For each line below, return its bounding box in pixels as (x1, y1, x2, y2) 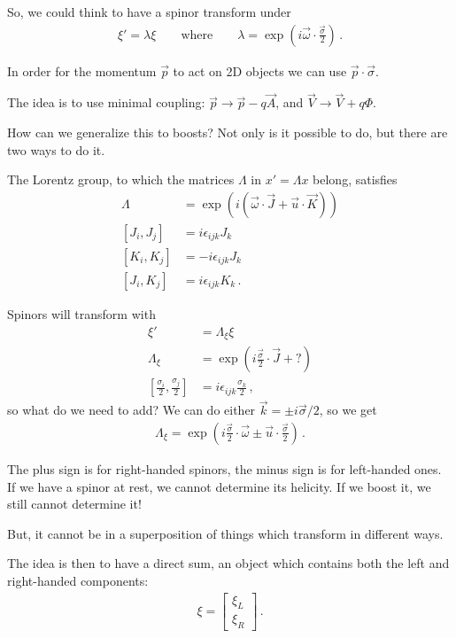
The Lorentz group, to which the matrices (7, 170, 235, 189)
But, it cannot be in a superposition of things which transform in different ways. (7, 524, 444, 542)
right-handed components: (7, 571, 149, 589)
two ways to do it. (7, 140, 105, 159)
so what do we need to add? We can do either (7, 401, 256, 419)
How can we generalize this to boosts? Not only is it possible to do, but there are (7, 123, 448, 142)
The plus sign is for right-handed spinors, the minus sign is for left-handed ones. (7, 459, 442, 478)
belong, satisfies (313, 170, 398, 189)
